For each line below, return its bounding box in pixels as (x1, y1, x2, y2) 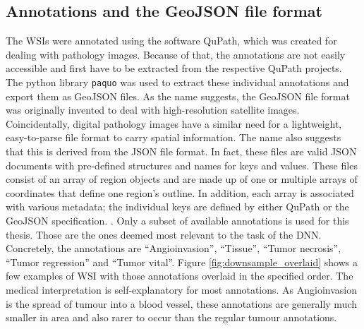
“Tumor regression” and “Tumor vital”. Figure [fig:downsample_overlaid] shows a (6, 254, 358, 269)
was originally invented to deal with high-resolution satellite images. (6, 102, 300, 117)
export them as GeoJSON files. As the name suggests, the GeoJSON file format (6, 88, 350, 103)
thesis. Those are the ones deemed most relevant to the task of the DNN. (6, 227, 322, 241)
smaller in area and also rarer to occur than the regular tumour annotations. (6, 310, 337, 325)
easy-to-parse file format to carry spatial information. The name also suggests (6, 130, 341, 145)
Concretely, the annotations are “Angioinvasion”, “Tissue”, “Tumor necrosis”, (6, 241, 341, 256)
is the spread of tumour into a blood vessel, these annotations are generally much (6, 296, 357, 311)
